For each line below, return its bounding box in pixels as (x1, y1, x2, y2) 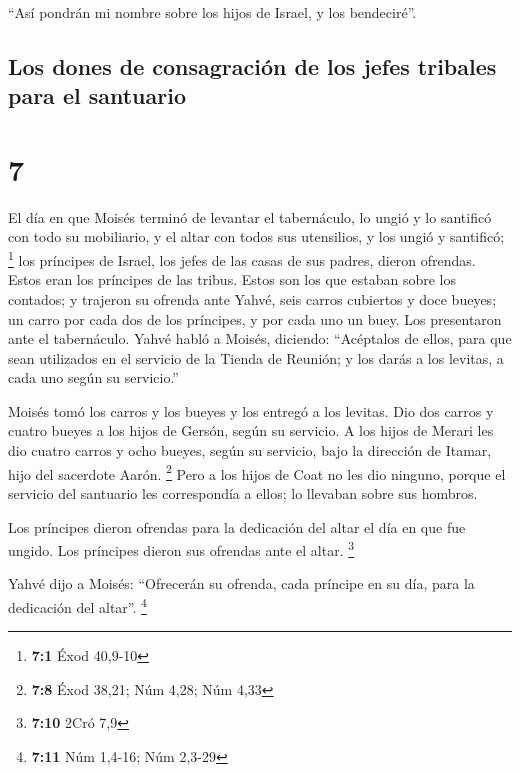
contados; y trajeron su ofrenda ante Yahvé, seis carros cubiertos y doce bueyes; (8, 288, 497, 309)
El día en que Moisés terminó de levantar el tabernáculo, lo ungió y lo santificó (8, 206, 492, 227)
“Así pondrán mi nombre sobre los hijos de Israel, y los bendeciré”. (8, 2, 417, 22)
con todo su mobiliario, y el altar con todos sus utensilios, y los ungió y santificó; (8, 226, 505, 247)
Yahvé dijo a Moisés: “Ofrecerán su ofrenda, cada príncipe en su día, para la (8, 573, 475, 594)
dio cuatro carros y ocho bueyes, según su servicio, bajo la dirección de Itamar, (8, 440, 492, 461)
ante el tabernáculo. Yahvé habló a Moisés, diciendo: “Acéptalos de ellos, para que (8, 328, 512, 349)
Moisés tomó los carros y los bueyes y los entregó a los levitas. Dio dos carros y (8, 400, 494, 421)
